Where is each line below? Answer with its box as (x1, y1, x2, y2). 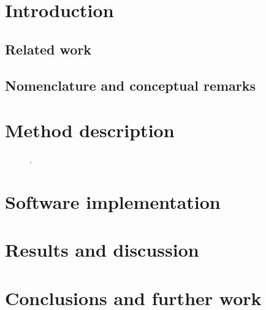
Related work (5, 39, 92, 58)
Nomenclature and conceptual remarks (5, 75, 256, 94)
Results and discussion (5, 237, 199, 262)
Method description (5, 118, 175, 143)
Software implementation (5, 189, 221, 214)
